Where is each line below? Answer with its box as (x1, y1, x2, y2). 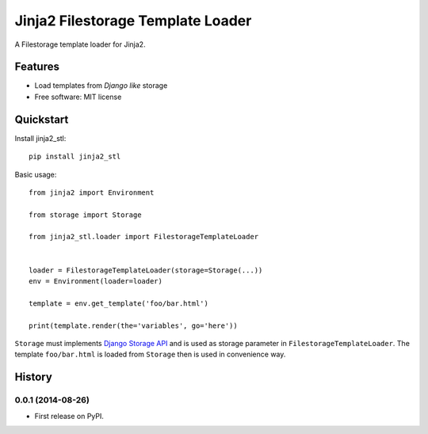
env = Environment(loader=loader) (29, 277, 162, 286)
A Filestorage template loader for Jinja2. (14, 40, 146, 49)
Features (14, 60, 59, 74)
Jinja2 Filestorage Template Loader (14, 12, 252, 29)
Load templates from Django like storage (34, 81, 168, 90)
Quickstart (14, 112, 69, 126)
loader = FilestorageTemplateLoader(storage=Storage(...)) (29, 265, 263, 275)
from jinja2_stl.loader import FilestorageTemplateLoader (29, 232, 259, 242)
